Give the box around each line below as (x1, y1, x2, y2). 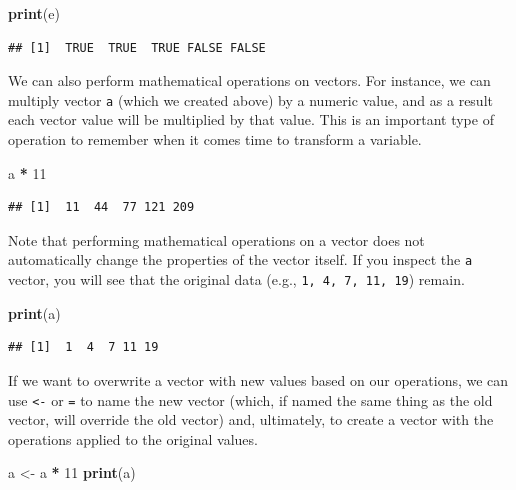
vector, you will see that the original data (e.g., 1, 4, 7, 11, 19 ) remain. (8, 269, 465, 290)
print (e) (8, 3, 60, 23)
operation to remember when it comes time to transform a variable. (8, 129, 422, 150)
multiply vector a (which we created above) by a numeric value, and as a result (8, 89, 493, 110)
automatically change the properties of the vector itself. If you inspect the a (8, 249, 473, 270)
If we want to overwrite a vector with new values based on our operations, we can (8, 369, 509, 390)
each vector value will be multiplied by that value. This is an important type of (8, 109, 494, 130)
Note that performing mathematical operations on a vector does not (8, 229, 425, 250)
